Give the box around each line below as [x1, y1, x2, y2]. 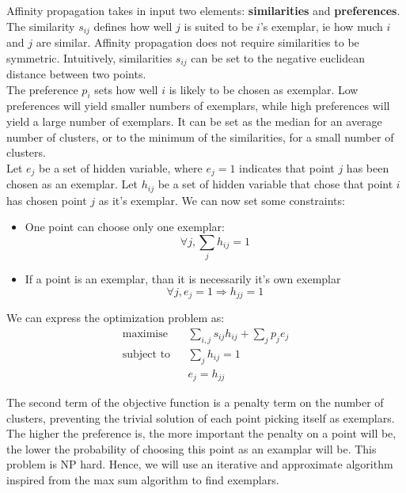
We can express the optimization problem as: [6, 309, 225, 326]
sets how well [94, 81, 158, 97]
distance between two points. [6, 66, 146, 82]
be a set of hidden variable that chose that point [157, 176, 393, 192]
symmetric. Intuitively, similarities [6, 49, 173, 66]
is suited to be [184, 17, 253, 34]
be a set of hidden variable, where [39, 159, 203, 176]
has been [346, 159, 389, 176]
